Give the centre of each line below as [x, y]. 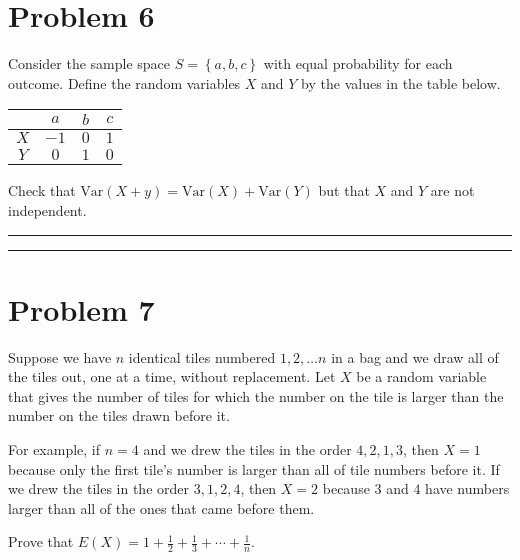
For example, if [54, 449]
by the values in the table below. [401, 82]
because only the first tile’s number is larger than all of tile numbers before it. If [254, 468]
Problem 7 [81, 308]
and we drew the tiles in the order [247, 449]
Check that [42, 190]
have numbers [467, 488]
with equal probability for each [358, 63]
